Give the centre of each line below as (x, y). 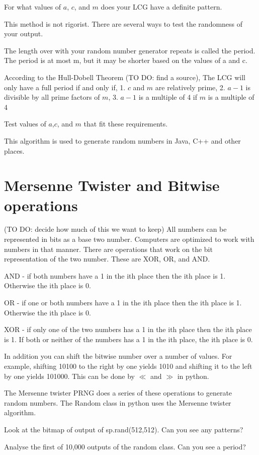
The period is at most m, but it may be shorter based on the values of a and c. (126, 60)
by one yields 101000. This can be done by (69, 376)
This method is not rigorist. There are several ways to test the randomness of (123, 23)
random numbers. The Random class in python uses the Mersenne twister (118, 402)
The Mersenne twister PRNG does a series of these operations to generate (118, 393)
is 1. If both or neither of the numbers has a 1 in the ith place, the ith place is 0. (128, 339)
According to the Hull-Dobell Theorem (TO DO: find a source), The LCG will (125, 77)
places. (14, 150)
